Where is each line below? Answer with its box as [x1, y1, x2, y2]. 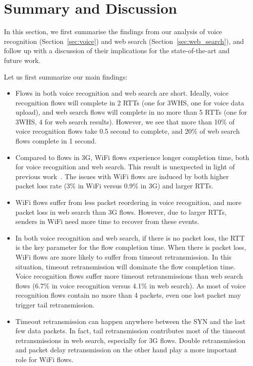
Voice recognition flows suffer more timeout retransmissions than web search [15, 271, 243, 281]
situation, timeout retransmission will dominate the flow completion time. [15, 261, 235, 271]
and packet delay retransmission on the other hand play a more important [15, 345, 237, 355]
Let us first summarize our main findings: [4, 71, 128, 81]
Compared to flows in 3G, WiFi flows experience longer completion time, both [15, 152, 250, 162]
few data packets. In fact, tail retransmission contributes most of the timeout [15, 325, 246, 336]
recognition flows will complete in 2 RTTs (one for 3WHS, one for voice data [15, 97, 244, 107]
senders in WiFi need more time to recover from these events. [15, 216, 199, 226]
